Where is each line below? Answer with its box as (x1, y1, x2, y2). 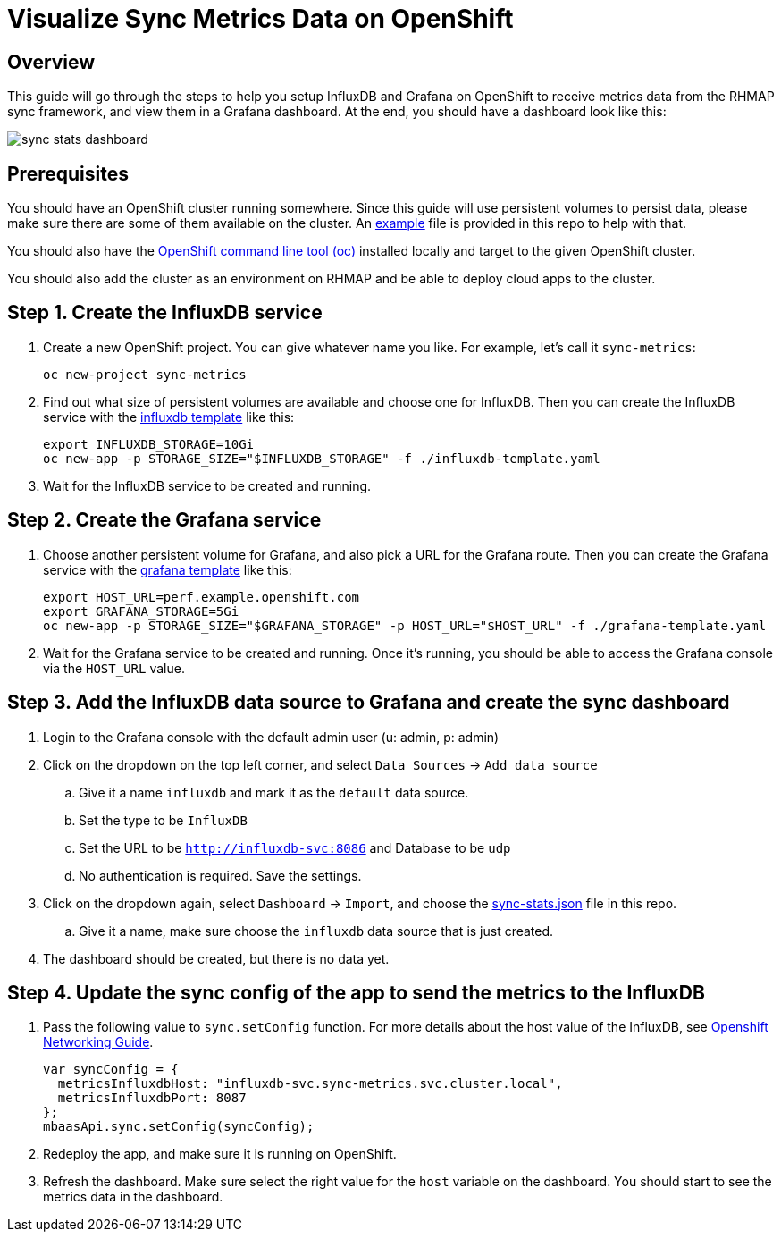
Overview (7, 50, 96, 73)
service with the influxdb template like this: (43, 409, 295, 425)
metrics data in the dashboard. (43, 1189, 223, 1205)
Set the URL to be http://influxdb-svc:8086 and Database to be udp (79, 839, 511, 855)
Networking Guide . (43, 1034, 154, 1050)
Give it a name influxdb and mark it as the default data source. (79, 784, 469, 800)
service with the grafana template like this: (43, 561, 292, 577)
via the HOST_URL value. (43, 660, 185, 676)
